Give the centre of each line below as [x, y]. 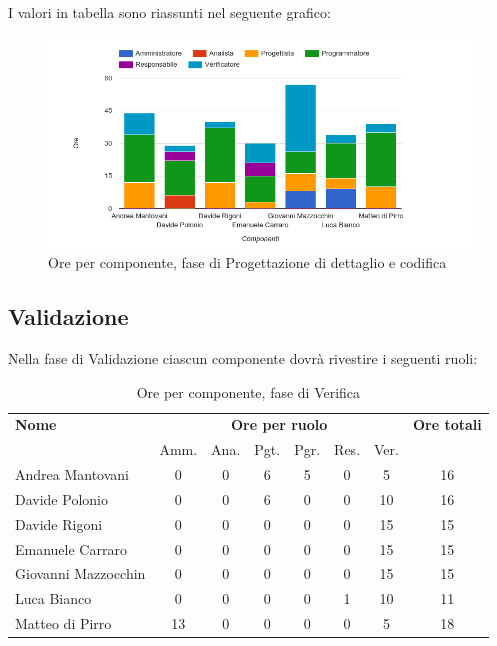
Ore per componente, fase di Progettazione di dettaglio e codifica [247, 262]
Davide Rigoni [59, 523]
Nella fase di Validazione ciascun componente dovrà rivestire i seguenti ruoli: [243, 357]
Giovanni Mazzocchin [80, 573]
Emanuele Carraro [71, 548]
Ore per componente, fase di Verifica [248, 391]
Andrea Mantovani [72, 474]
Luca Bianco [53, 598]
